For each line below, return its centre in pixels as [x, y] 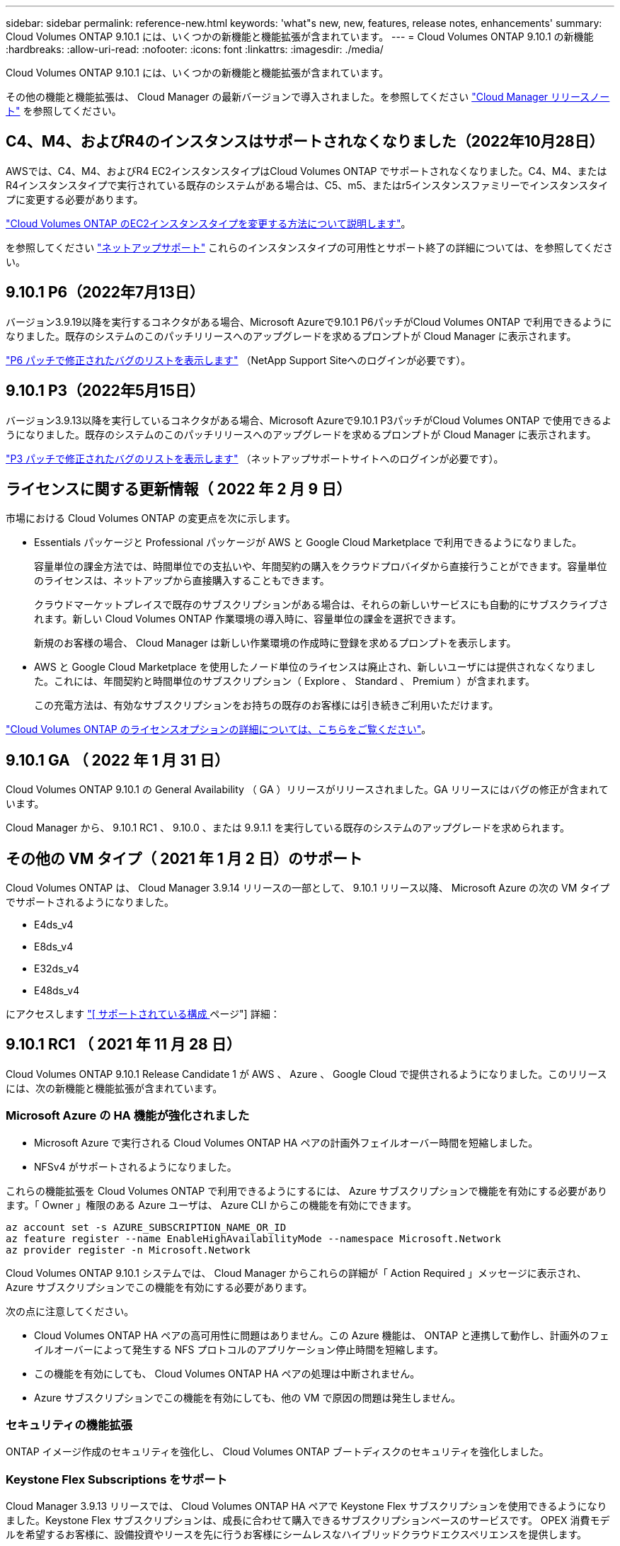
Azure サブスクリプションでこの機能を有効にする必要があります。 [159, 1287]
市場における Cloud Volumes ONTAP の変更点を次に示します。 [151, 518]
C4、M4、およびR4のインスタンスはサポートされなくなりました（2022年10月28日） [305, 142]
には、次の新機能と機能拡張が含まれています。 [114, 1088]
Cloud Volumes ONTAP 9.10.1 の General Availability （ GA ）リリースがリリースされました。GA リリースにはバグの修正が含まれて [307, 790]
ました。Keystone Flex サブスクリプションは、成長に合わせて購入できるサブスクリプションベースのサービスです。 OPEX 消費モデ [308, 1521]
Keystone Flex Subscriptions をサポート [117, 1479]
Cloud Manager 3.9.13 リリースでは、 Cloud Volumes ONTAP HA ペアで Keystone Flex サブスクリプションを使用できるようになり [306, 1506]
